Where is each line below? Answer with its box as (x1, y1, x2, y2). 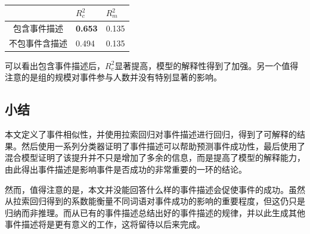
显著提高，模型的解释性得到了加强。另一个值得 (114, 59, 299, 71)
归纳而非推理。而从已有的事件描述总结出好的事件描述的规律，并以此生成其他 (5, 206, 305, 219)
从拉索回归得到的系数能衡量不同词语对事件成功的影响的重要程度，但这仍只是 (5, 195, 305, 207)
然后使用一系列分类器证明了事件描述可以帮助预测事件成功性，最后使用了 (21, 139, 305, 152)
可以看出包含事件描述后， (5, 59, 105, 71)
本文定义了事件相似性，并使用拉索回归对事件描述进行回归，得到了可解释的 (5, 128, 297, 141)
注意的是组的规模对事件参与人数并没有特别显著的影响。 (5, 71, 222, 83)
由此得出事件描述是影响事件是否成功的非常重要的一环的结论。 (5, 163, 247, 175)
